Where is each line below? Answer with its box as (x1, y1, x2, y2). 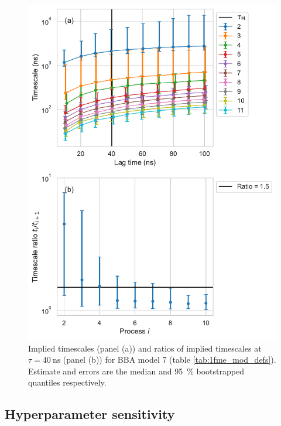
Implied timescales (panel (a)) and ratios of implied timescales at (28, 342, 262, 354)
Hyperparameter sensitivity (5, 405, 175, 423)
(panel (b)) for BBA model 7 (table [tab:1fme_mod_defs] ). (63, 353, 276, 366)
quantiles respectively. (28, 376, 107, 388)
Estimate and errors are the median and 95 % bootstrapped (28, 364, 244, 377)
